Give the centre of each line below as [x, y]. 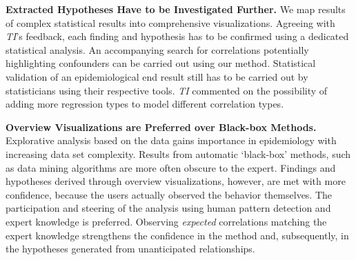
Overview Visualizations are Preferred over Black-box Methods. [161, 127]
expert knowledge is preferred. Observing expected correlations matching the [166, 221]
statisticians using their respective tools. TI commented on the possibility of [167, 90]
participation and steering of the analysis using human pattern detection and [168, 208]
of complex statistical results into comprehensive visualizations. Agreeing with [170, 22]
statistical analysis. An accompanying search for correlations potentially [157, 49]
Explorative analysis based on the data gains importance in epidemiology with [171, 140]
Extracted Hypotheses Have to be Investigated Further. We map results [176, 9]
